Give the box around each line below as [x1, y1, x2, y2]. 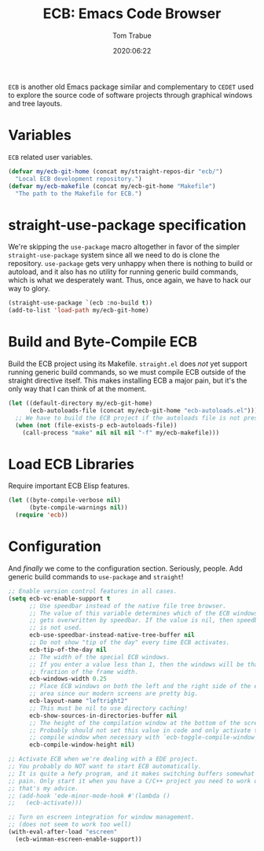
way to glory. [8, 284, 50, 294]
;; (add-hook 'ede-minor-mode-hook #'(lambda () [8, 792, 170, 800]
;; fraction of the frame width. [28, 668, 139, 675]
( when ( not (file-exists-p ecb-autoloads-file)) [15, 421, 178, 429]
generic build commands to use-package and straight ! [8, 572, 184, 581]
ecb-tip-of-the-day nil [28, 646, 108, 653]
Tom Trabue [112, 31, 152, 40]
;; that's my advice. [8, 784, 79, 792]
